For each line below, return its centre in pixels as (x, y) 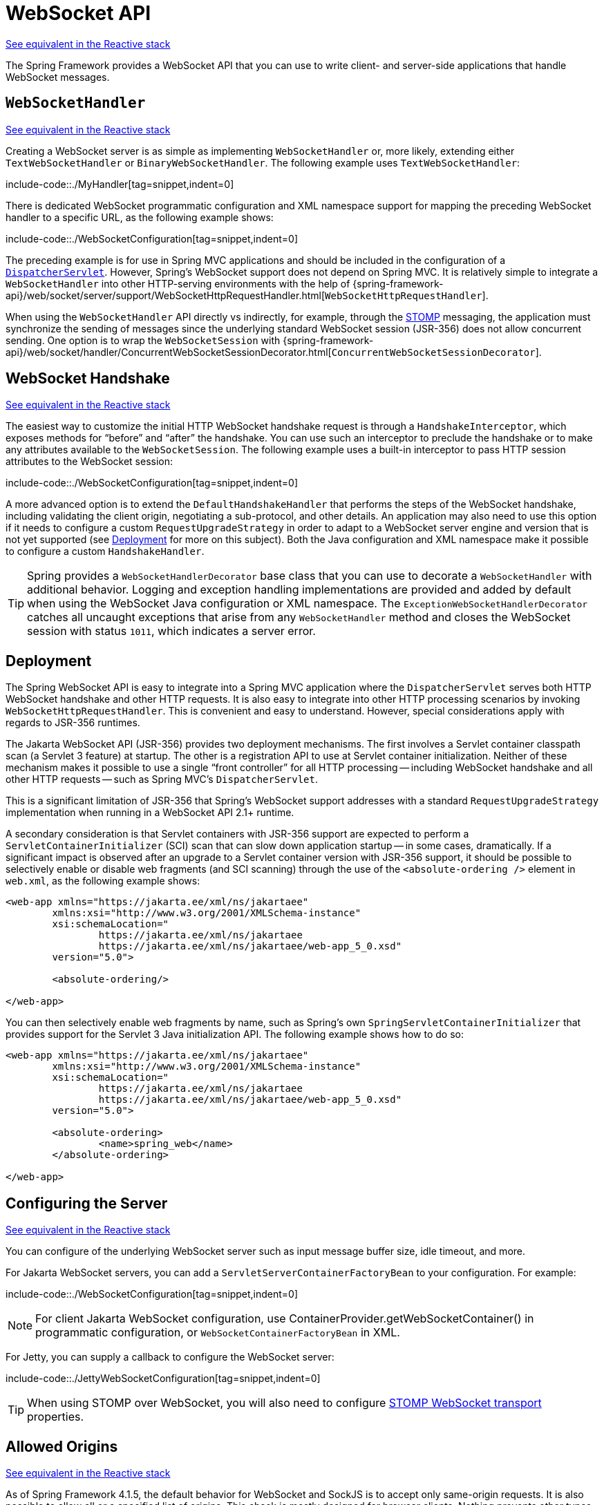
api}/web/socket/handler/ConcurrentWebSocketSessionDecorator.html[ (169, 352)
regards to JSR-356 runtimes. (73, 723)
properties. (56, 1417)
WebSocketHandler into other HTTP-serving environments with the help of (178, 283)
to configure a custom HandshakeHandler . (105, 551)
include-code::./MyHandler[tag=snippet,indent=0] (120, 184)
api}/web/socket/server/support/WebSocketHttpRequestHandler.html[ (166, 295)
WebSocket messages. (58, 77)
